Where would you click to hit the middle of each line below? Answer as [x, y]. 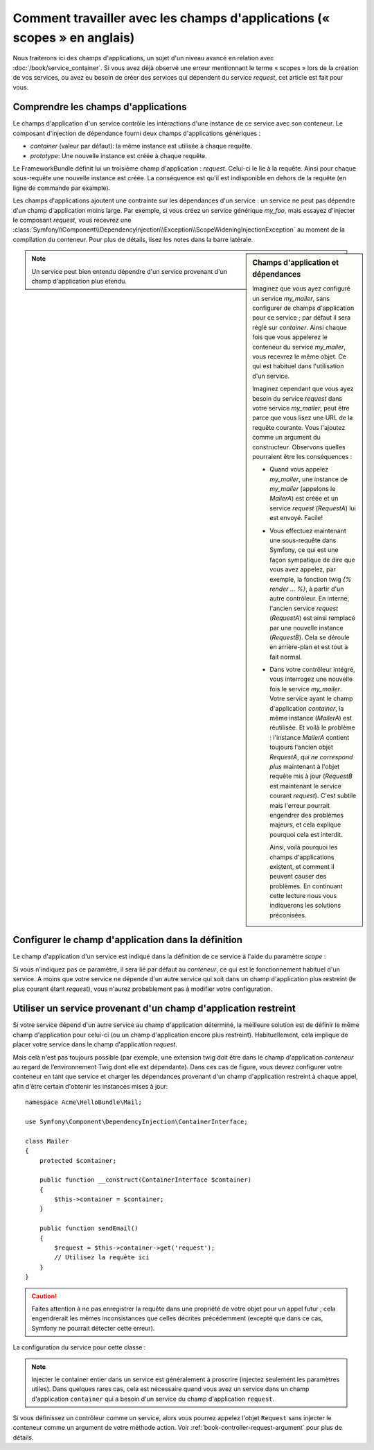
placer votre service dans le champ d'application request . [95, 1044]
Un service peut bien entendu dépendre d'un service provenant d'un [130, 271]
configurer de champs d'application [303, 308]
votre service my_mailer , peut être [301, 408]
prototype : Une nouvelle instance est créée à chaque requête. [118, 155]
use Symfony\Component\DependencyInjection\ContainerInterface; [137, 1121]
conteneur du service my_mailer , [299, 347]
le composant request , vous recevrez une [72, 220]
